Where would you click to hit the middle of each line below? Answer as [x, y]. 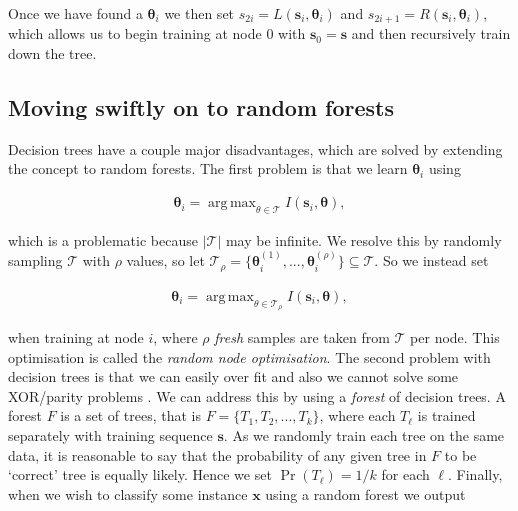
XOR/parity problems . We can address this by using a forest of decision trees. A [257, 395]
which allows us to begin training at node [135, 33]
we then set [199, 13]
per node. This [455, 336]
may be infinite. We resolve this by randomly [363, 239]
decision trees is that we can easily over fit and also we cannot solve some [233, 376]
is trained [446, 415]
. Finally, [475, 474]
